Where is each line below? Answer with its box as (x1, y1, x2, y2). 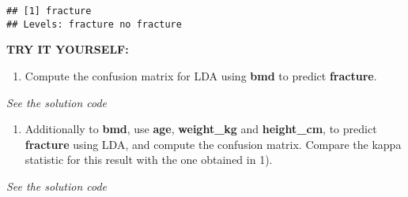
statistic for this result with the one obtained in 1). (25, 151, 273, 168)
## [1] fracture (6, 6, 92, 17)
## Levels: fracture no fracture (6, 18, 182, 30)
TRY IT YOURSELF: (6, 41, 129, 58)
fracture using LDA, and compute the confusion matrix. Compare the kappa (25, 136, 402, 152)
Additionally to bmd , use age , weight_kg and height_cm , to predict (25, 121, 377, 137)
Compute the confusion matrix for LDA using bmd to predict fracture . (25, 67, 377, 84)
